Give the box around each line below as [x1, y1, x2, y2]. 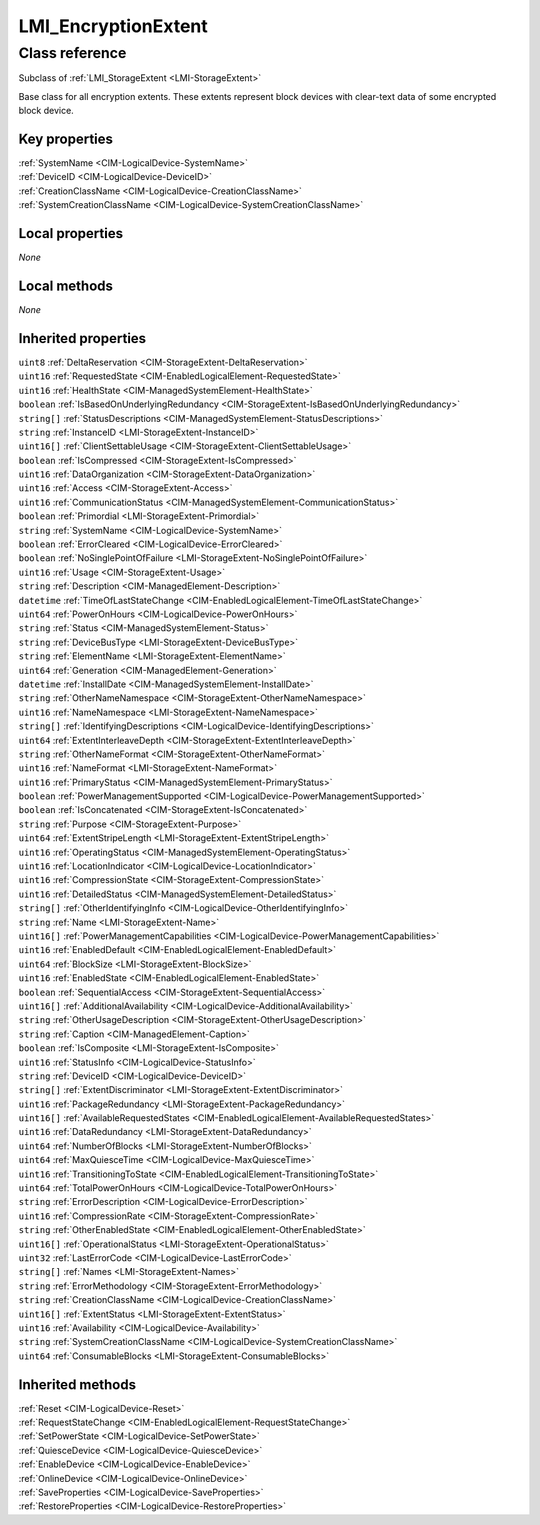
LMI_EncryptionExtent [18, 15, 209, 37]
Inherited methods [18, 1376, 137, 1393]
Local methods [18, 277, 114, 294]
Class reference [18, 44, 127, 62]
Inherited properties [18, 330, 147, 347]
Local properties [18, 225, 124, 242]
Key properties [18, 130, 114, 147]
